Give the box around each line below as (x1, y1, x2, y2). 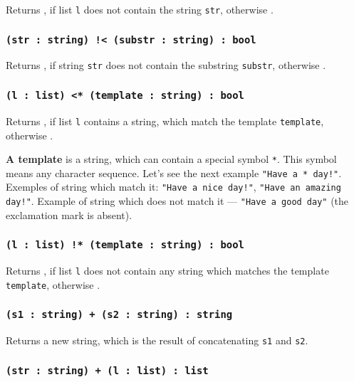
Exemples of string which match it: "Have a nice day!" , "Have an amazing (6, 179, 341, 194)
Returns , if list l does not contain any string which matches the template (6, 263, 329, 278)
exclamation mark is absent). (6, 207, 132, 222)
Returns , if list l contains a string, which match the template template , (6, 113, 324, 128)
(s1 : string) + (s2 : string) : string (6, 309, 233, 321)
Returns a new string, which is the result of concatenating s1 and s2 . (6, 333, 308, 348)
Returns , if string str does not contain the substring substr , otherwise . (6, 58, 326, 73)
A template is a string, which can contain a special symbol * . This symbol (6, 152, 337, 166)
